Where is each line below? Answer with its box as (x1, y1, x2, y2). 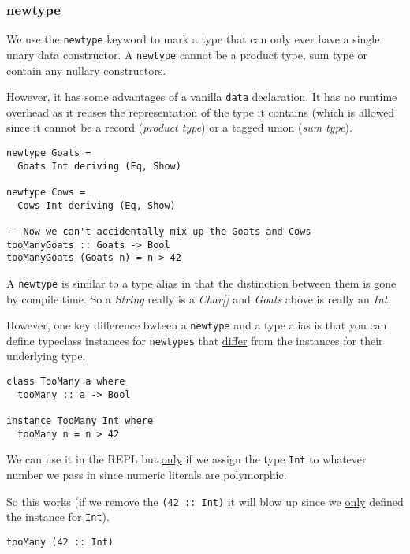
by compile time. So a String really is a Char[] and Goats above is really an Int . (6, 290, 391, 307)
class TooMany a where (6, 376, 125, 388)
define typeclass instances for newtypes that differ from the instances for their (6, 332, 383, 348)
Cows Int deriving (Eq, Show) (17, 199, 176, 211)
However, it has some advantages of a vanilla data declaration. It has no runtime (6, 88, 397, 105)
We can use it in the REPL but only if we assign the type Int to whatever (6, 451, 367, 467)
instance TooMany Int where (6, 415, 154, 426)
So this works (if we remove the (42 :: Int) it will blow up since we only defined (6, 493, 404, 509)
